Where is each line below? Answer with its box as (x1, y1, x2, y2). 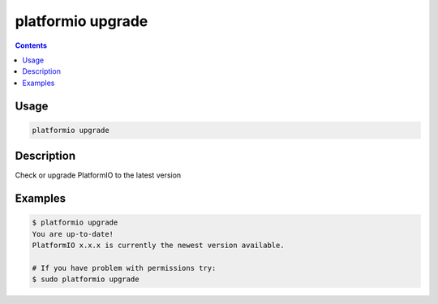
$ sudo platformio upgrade (32, 275, 140, 284)
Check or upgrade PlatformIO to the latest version (15, 170, 182, 180)
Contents (15, 41, 48, 50)
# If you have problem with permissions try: (32, 263, 217, 272)
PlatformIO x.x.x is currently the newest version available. (32, 241, 285, 250)
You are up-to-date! (32, 229, 114, 238)
